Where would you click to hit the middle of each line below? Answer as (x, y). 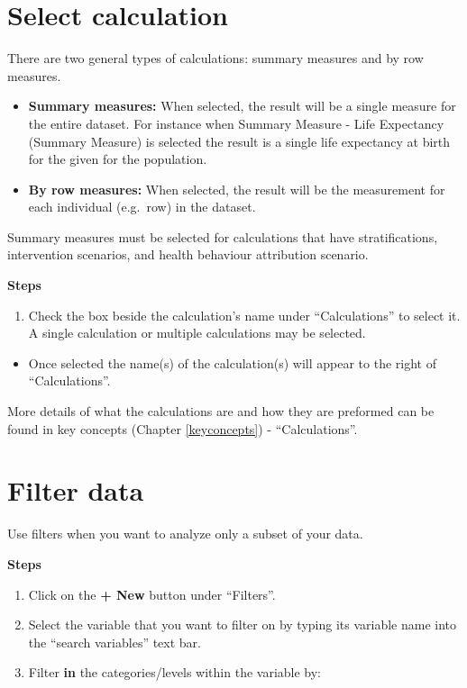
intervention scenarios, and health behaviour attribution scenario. (188, 254)
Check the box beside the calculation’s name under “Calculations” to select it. (244, 315)
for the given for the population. (118, 159)
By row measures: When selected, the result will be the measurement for (237, 189)
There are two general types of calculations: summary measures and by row (215, 58)
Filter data (76, 490)
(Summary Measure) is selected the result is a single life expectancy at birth (239, 141)
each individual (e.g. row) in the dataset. (142, 207)
